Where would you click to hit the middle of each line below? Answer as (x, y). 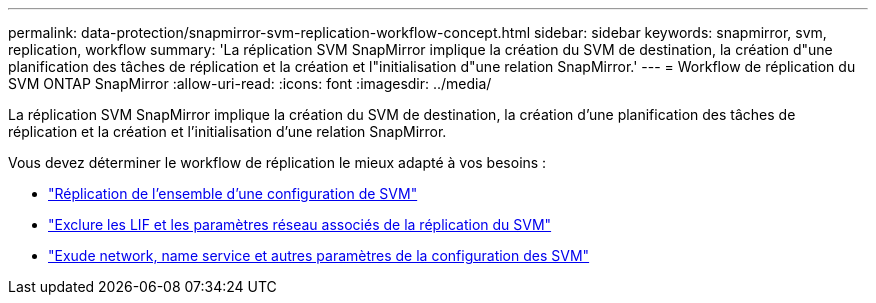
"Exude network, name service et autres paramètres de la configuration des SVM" (319, 255)
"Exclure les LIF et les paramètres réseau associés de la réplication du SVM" (300, 224)
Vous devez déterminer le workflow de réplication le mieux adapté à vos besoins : (277, 162)
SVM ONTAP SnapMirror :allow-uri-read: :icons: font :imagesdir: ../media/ (250, 83)
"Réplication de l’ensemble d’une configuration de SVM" (233, 193)
